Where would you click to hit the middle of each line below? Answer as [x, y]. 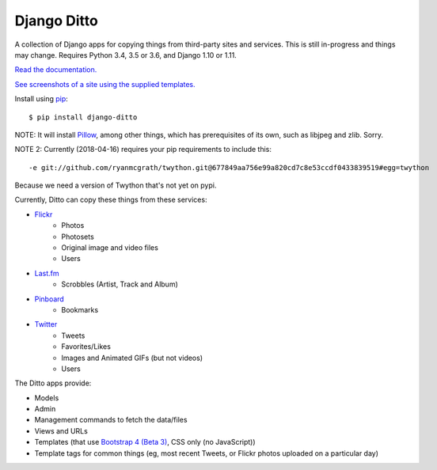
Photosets [78, 237]
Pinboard [49, 299]
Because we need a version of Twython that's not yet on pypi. [116, 185]
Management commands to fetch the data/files [111, 420]
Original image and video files [110, 248]
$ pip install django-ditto [83, 117]
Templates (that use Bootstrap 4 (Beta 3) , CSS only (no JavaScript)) [145, 442]
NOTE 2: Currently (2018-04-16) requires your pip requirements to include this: [143, 150]
